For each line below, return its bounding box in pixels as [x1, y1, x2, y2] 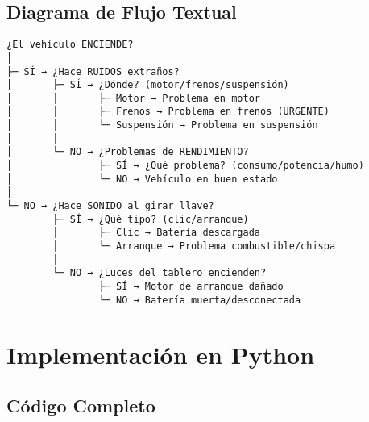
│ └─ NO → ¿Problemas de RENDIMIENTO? [6, 146, 249, 158]
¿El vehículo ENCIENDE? [6, 39, 134, 51]
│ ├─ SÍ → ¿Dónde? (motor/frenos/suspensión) [6, 79, 289, 91]
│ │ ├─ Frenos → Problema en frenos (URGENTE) [6, 106, 330, 118]
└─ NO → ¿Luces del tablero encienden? [52, 267, 267, 279]
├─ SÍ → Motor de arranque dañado [98, 281, 284, 293]
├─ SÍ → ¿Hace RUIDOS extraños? [6, 65, 180, 77]
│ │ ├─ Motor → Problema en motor [6, 92, 260, 104]
